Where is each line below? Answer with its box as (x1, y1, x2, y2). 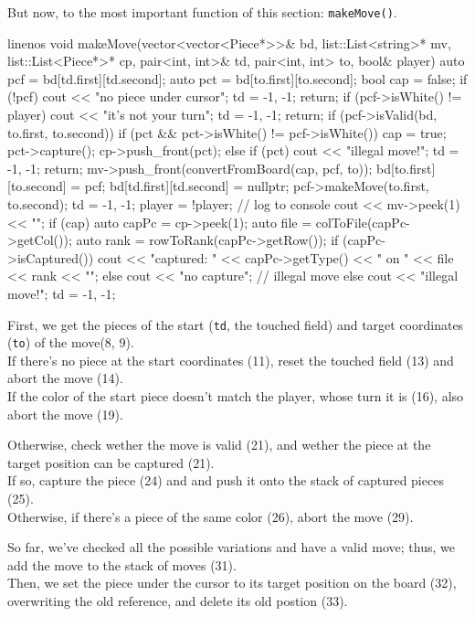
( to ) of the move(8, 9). (7, 333, 134, 352)
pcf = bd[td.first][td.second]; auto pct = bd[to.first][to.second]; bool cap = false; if (7, 69, 468, 88)
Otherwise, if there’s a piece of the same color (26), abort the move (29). (7, 506, 414, 526)
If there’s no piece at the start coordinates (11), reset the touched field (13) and (7, 350, 454, 369)
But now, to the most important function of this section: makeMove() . (7, 3, 397, 21)
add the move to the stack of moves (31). (7, 555, 237, 574)
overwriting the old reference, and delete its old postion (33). (7, 591, 348, 610)
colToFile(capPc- (315, 212, 410, 231)
